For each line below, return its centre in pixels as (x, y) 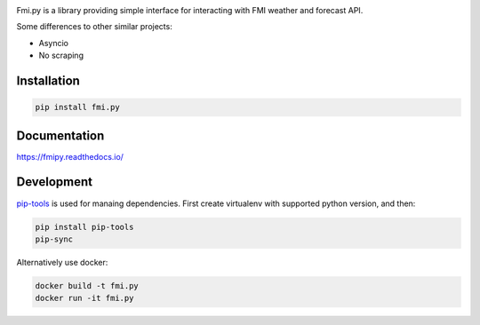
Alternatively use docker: (62, 262)
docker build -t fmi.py (87, 285)
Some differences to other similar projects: (94, 27)
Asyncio (53, 43)
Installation (48, 80)
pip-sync (54, 239)
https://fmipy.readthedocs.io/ (70, 156)
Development (55, 182)
